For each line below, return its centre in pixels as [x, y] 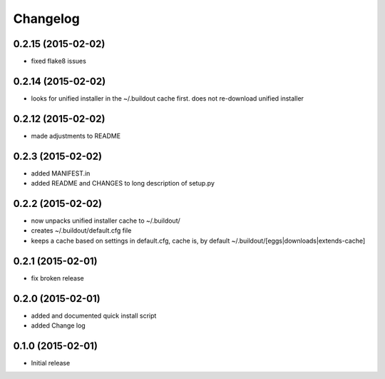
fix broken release [58, 278]
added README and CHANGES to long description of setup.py [123, 183]
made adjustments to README [76, 136]
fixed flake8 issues [59, 61]
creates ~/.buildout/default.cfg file [81, 231]
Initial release [51, 363]
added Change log [58, 325]
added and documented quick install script [94, 315]
